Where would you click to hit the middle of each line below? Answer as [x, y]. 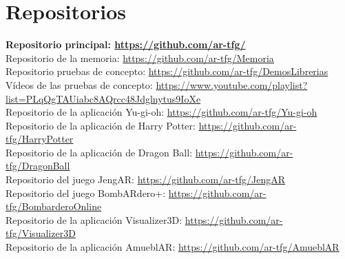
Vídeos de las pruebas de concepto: [79, 84]
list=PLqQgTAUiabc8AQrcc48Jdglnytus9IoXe [103, 98]
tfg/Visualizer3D [41, 233]
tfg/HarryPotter [40, 139]
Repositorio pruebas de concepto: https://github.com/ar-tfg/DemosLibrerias [167, 71]
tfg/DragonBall [38, 166]
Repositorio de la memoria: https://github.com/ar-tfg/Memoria [140, 58]
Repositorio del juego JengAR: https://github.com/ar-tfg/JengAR [146, 179]
